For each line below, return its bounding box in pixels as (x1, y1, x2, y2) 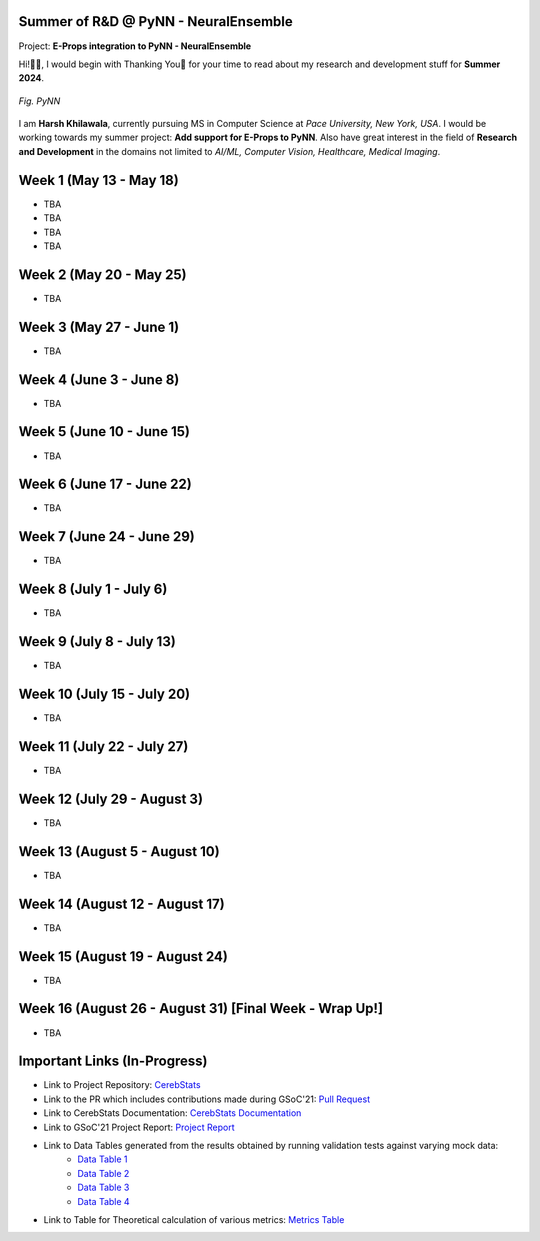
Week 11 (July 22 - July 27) (18, 738, 189, 755)
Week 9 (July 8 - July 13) (18, 633, 177, 650)
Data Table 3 (77, 1181, 130, 1194)
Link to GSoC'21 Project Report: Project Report (43, 1121, 235, 1133)
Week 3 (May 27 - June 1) (18, 318, 180, 335)
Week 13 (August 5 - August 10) (18, 843, 220, 860)
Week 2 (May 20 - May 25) (18, 266, 187, 283)
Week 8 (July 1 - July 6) (18, 581, 168, 598)
